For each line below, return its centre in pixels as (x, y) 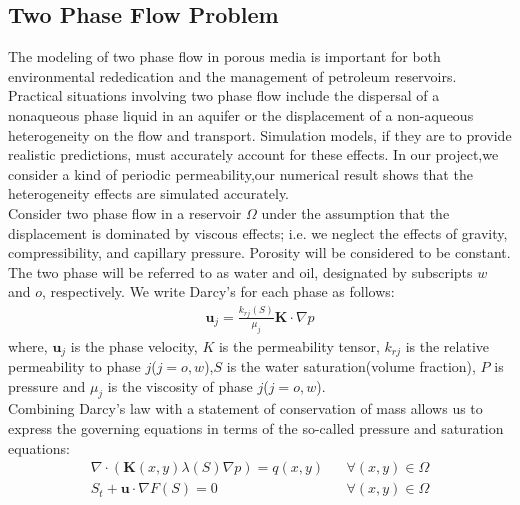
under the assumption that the (355, 212)
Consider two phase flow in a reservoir (125, 212)
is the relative (447, 345)
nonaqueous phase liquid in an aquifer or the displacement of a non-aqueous (241, 114)
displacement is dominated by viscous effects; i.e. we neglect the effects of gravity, (258, 232)
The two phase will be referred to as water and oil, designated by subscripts (240, 271)
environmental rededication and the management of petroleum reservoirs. (232, 75)
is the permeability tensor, (299, 345)
